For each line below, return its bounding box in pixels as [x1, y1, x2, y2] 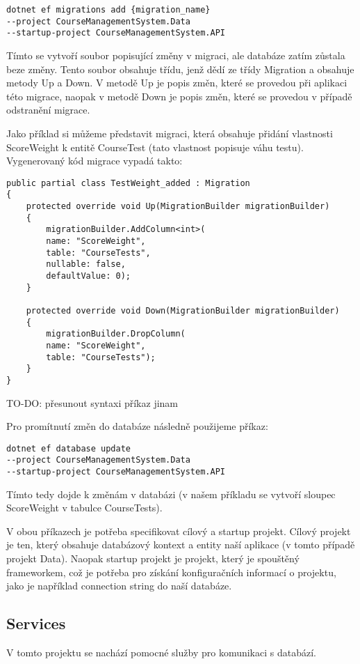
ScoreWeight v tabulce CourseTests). [6, 500, 163, 515]
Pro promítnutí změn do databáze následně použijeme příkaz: [6, 419, 268, 433]
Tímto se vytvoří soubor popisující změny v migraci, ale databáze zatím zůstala [6, 47, 345, 62]
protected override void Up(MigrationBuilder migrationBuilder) [26, 201, 330, 212]
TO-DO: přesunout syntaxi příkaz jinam [6, 395, 179, 410]
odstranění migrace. [6, 102, 90, 117]
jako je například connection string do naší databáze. [6, 578, 232, 593]
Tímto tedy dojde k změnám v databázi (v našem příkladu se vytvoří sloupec [6, 486, 336, 501]
